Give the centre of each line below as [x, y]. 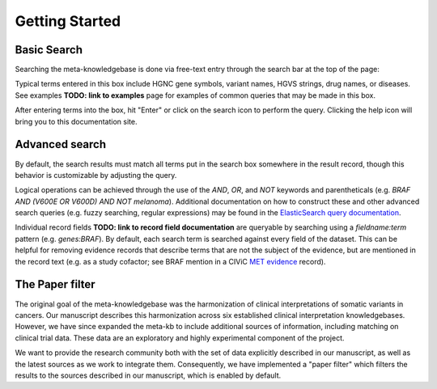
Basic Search [49, 50]
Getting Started [68, 21]
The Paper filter [55, 284]
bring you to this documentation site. [76, 121]
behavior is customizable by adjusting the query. [96, 175]
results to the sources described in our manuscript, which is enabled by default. [148, 375]
